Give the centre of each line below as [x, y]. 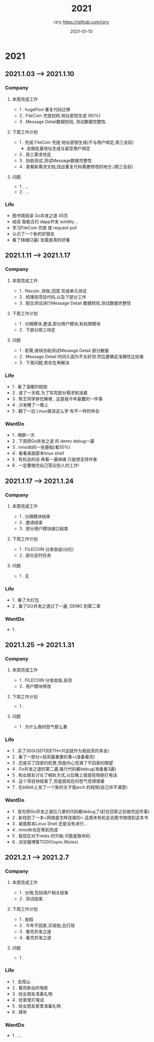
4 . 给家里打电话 [28, 1000]
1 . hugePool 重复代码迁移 [45, 109]
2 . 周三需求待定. [36, 154]
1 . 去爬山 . [22, 981]
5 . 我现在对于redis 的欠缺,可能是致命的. [52, 836]
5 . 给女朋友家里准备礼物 [37, 1006]
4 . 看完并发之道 [35, 938]
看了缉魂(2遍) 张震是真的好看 [41, 240]
